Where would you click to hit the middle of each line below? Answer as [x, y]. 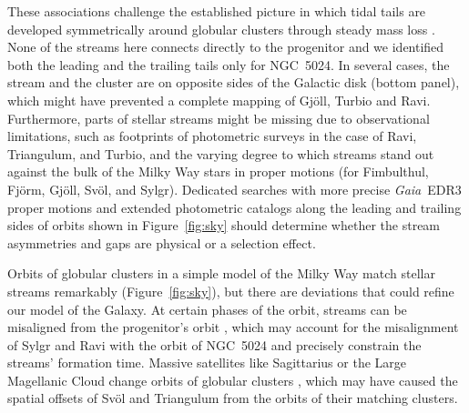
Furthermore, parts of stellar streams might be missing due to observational [219, 118]
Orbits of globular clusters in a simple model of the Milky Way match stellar [221, 273]
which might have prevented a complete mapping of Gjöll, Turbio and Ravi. [219, 100]
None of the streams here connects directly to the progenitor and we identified [226, 47]
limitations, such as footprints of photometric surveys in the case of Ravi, [212, 136]
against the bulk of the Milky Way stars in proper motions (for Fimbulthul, [218, 171]
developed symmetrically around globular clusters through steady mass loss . [221, 29]
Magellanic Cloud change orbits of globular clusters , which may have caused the [233, 380]
